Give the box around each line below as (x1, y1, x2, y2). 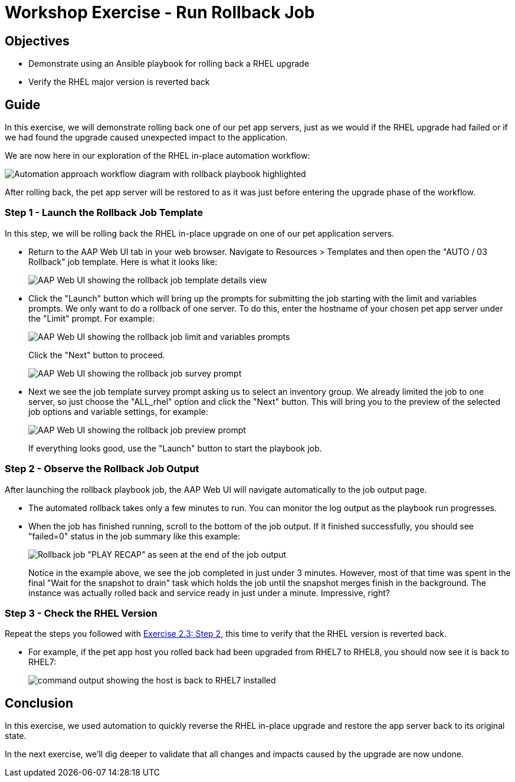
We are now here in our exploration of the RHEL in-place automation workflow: (5, 150, 310, 161)
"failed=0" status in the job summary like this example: (28, 531, 241, 541)
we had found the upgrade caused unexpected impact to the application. (5, 132, 288, 143)
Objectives (5, 33, 70, 48)
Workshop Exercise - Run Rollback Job (5, 2, 315, 22)
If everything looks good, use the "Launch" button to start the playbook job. (28, 443, 322, 453)
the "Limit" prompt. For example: (28, 313, 155, 323)
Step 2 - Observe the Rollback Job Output (5, 463, 199, 475)
